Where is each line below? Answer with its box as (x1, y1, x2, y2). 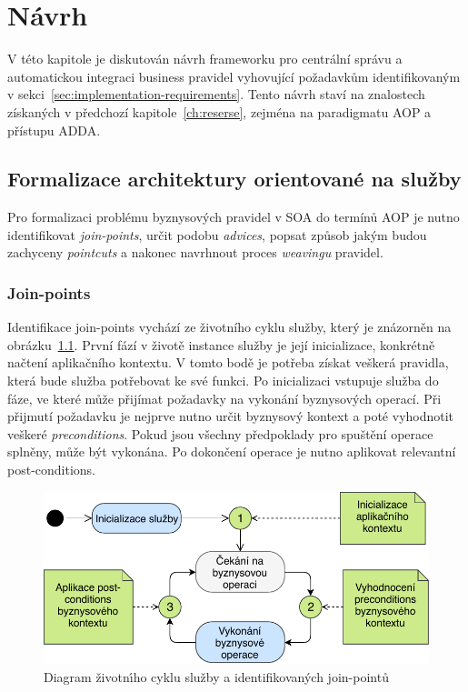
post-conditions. (7, 460, 96, 479)
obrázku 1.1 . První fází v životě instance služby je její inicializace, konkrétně (7, 335, 435, 354)
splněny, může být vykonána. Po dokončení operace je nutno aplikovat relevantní (7, 442, 456, 461)
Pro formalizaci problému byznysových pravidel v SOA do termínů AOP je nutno (7, 207, 460, 226)
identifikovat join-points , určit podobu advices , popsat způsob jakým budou (7, 225, 427, 244)
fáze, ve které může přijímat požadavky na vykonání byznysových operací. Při (7, 388, 442, 407)
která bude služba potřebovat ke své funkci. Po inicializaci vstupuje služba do (7, 371, 439, 390)
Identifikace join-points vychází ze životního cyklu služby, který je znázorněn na (7, 317, 452, 336)
